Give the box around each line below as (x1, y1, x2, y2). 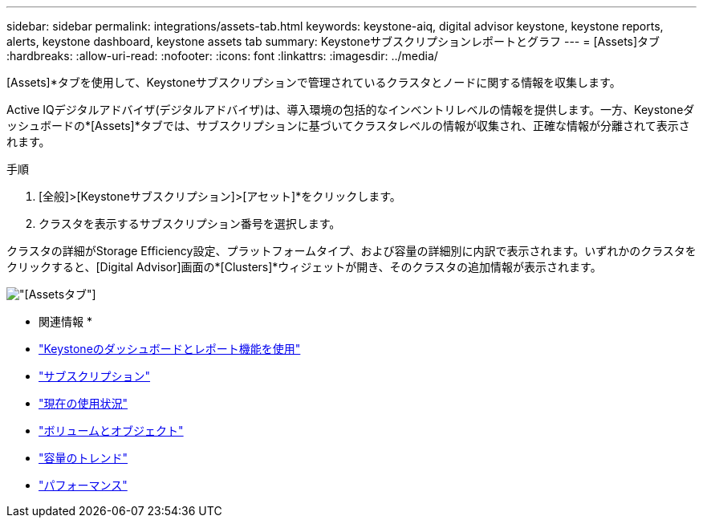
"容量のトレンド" (39, 451, 128, 465)
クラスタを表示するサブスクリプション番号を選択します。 (39, 217, 341, 230)
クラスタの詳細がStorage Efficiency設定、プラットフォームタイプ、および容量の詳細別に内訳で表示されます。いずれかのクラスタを (6, 244, 697, 258)
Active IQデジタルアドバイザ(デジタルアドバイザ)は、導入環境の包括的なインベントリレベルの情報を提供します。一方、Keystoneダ (6, 103, 695, 116)
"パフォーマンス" (39, 478, 128, 492)
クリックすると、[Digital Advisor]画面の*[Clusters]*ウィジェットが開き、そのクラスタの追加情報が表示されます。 (6, 260, 602, 274)
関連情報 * (39, 315, 92, 328)
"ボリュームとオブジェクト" (39, 424, 184, 437)
